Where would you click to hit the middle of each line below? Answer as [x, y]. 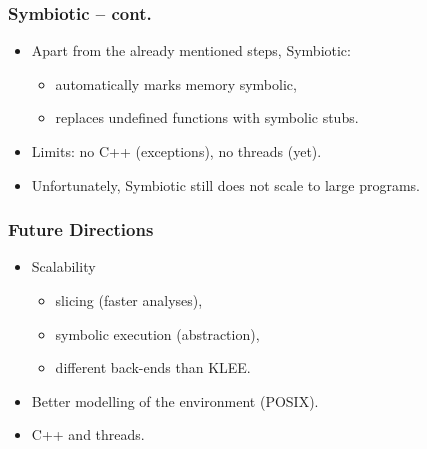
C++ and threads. [88, 434]
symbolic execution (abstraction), [157, 333]
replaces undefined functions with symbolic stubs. [207, 117]
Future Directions [81, 229]
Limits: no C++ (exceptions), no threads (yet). [176, 151]
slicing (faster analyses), [129, 300]
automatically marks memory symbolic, [176, 83]
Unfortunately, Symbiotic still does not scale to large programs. [226, 184]
